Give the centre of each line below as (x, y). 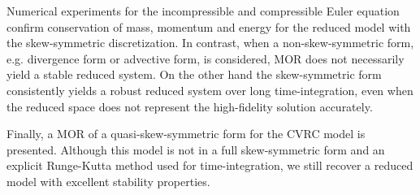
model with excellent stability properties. (108, 181)
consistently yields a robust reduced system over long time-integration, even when (210, 90)
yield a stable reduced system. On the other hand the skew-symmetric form (194, 74)
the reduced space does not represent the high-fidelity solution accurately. (190, 106)
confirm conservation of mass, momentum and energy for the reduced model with (209, 26)
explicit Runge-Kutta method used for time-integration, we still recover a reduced (210, 165)
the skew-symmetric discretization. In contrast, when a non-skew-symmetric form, (210, 43)
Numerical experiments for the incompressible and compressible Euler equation (203, 11)
